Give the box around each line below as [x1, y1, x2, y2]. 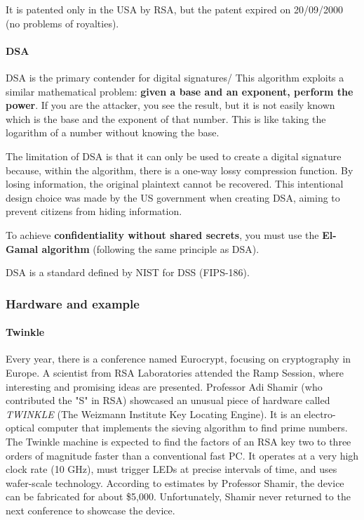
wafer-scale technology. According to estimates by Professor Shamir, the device [6, 475, 344, 490]
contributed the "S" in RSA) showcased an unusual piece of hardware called [6, 393, 330, 408]
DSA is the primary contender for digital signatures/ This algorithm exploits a [6, 70, 344, 84]
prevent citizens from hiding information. [6, 204, 182, 219]
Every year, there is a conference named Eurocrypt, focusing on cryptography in [6, 351, 351, 366]
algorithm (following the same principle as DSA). [41, 241, 259, 256]
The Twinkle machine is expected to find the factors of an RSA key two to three [6, 434, 351, 448]
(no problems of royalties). [6, 15, 119, 30]
